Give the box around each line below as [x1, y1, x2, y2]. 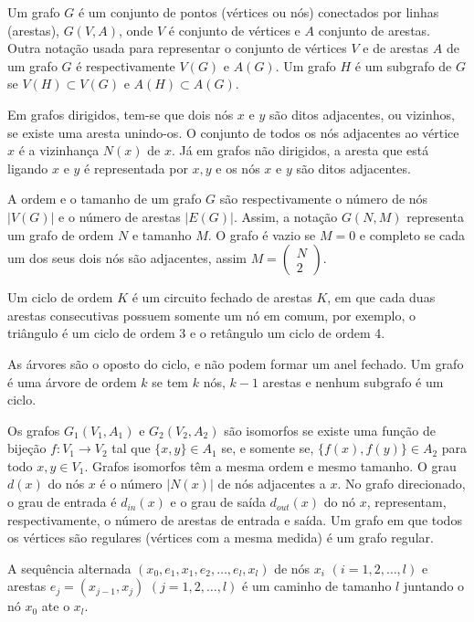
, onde [119, 20, 153, 39]
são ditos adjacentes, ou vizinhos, [269, 104, 455, 123]
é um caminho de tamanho [242, 576, 392, 596]
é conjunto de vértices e [168, 20, 300, 39]
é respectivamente [76, 56, 175, 75]
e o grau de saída [170, 492, 266, 511]
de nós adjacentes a [217, 474, 326, 493]
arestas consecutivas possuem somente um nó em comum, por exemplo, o [7, 305, 416, 324]
